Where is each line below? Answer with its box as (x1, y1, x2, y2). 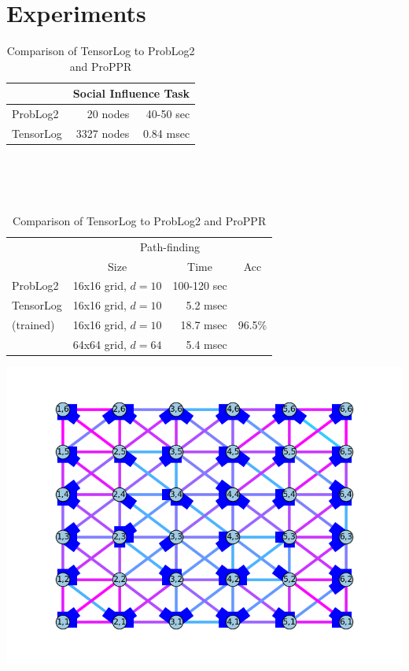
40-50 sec (146, 106, 190, 122)
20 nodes (87, 106, 130, 122)
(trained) (12, 317, 55, 333)
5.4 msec (186, 335, 227, 352)
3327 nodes (76, 125, 130, 141)
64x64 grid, (72, 335, 127, 352)
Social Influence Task (72, 85, 190, 102)
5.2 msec (186, 297, 227, 313)
